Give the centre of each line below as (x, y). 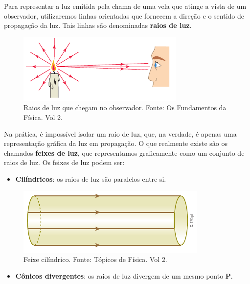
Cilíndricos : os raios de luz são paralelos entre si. (91, 178)
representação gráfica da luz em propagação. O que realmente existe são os (116, 143)
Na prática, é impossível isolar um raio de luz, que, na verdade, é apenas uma (120, 133)
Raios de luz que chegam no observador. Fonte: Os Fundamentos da (125, 107)
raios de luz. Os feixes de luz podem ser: (64, 162)
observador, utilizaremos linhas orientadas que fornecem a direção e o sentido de (124, 15)
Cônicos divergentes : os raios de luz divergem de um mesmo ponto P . (124, 275)
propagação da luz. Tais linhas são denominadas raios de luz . (98, 25)
